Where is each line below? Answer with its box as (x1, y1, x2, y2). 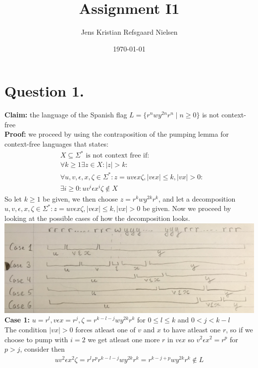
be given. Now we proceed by (142, 203, 231, 213)
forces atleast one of (75, 324, 136, 334)
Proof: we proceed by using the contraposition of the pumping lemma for (4, 129, 229, 139)
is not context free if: (86, 152, 150, 159)
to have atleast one (163, 324, 221, 334)
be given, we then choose (43, 193, 118, 204)
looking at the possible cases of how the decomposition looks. (4, 213, 190, 223)
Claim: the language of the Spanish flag (4, 109, 127, 120)
